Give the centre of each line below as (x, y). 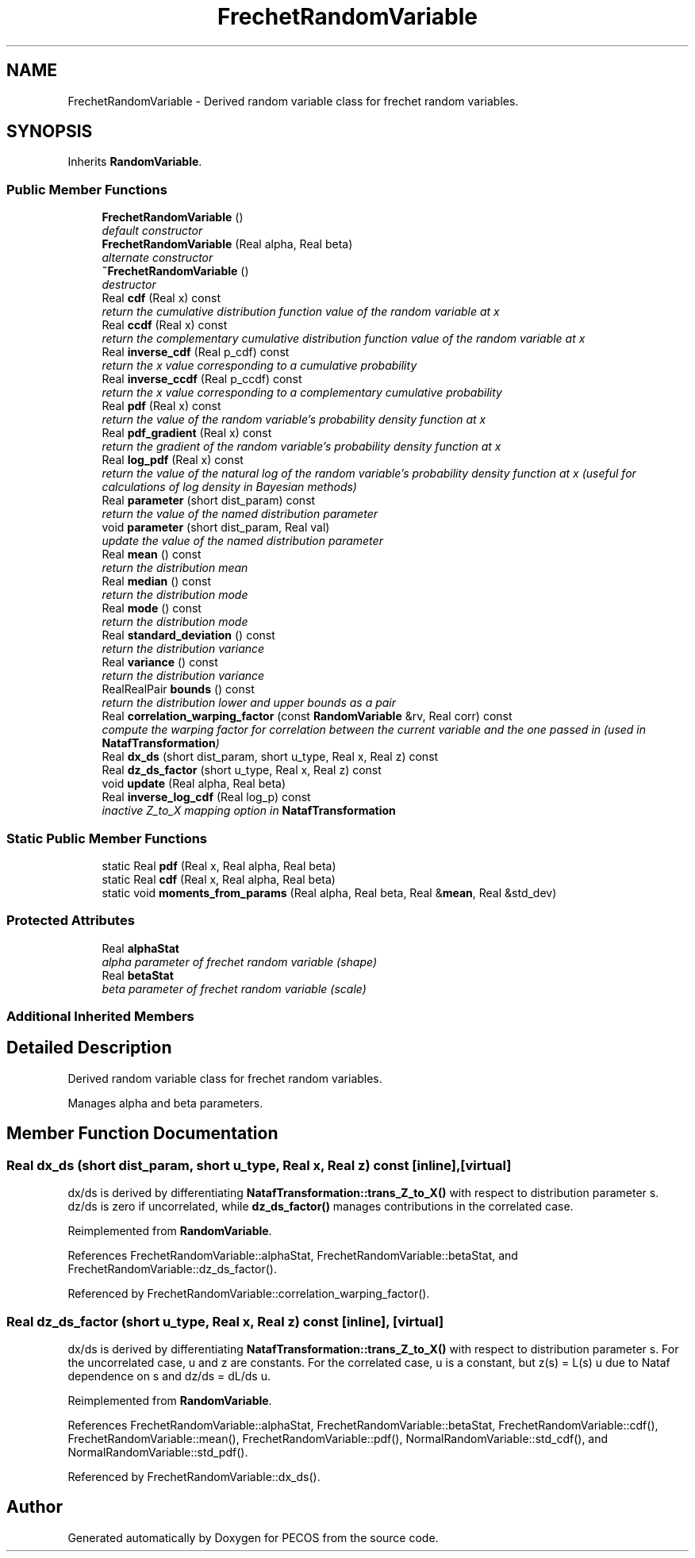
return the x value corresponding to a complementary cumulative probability (302, 393)
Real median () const (157, 581)
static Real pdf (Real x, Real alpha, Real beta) (219, 865)
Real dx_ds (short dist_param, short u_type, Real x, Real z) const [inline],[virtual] (259, 1165)
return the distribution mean (175, 568)
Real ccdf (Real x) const (165, 325)
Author (35, 1507)
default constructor (152, 231)
